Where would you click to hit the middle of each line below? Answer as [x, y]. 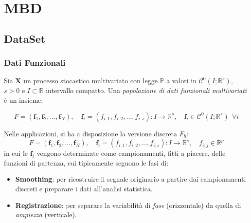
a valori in [182, 81]
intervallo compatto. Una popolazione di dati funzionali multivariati [146, 90]
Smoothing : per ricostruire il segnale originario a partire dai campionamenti [131, 179]
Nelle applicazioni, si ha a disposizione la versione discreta [90, 133]
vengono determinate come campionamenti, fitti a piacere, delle [131, 153]
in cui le [16, 153]
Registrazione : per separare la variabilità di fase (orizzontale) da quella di [128, 205]
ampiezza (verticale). [46, 214]
